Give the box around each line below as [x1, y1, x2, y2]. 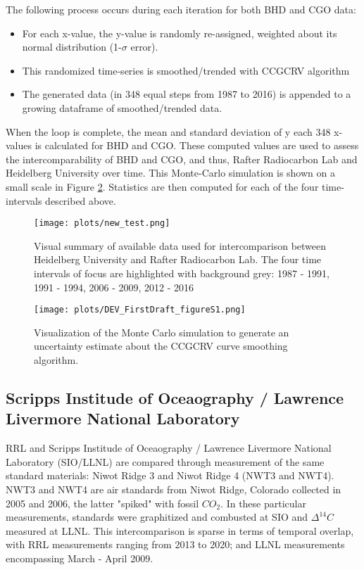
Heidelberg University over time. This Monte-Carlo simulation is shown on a [6, 165, 335, 180]
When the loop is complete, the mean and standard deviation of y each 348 [6, 124, 331, 139]
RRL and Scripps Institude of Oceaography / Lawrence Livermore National [6, 441, 332, 455]
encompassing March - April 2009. [6, 550, 153, 565]
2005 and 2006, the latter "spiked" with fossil [6, 495, 199, 510]
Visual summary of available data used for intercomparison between [34, 238, 327, 253]
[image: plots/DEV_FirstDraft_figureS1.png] [34, 305, 246, 315]
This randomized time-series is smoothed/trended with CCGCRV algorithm [22, 63, 350, 77]
